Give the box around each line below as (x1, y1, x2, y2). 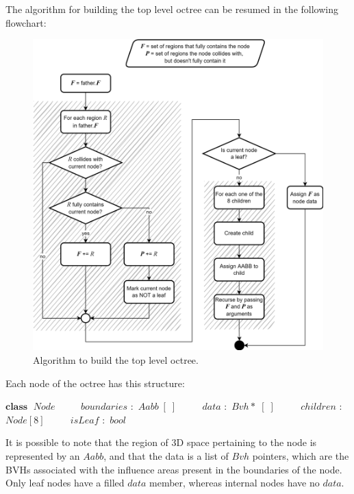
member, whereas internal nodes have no (149, 476, 320, 490)
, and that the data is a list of (103, 448, 229, 462)
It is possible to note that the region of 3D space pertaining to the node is (5, 435, 317, 449)
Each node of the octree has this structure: (5, 375, 185, 390)
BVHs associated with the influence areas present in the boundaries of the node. (5, 462, 342, 476)
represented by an (5, 448, 80, 462)
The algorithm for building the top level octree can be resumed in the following (5, 2, 338, 16)
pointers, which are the (252, 448, 349, 462)
